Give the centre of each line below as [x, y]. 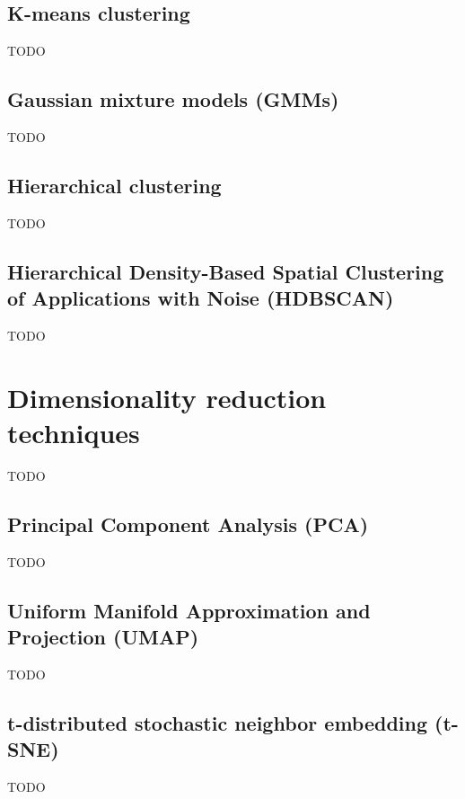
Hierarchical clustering [114, 185]
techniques [74, 432]
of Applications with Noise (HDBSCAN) [201, 298]
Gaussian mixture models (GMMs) [173, 99]
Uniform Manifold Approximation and [189, 610]
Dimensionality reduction [167, 397]
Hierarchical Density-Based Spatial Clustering [226, 271]
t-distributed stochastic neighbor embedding [218, 722]
